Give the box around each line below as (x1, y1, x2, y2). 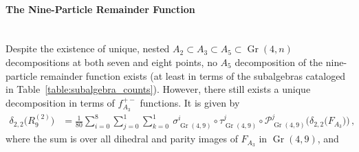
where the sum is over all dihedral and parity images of (6, 131, 238, 146)
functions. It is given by (140, 95, 240, 109)
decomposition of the (235, 54, 323, 69)
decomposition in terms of (6, 95, 115, 109)
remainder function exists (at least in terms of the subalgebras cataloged (40, 68, 346, 83)
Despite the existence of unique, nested (6, 41, 170, 56)
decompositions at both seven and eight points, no (6, 54, 217, 69)
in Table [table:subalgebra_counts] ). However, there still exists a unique (6, 82, 311, 96)
